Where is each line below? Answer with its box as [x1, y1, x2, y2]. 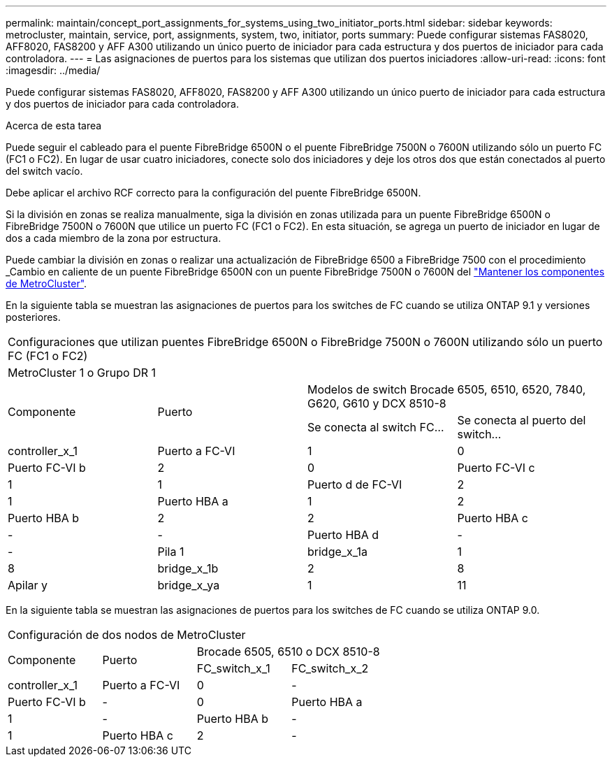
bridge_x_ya [157, 578, 220, 592]
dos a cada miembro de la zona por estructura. [6, 232, 221, 244]
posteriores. [6, 311, 61, 323]
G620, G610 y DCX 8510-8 [307, 396, 446, 410]
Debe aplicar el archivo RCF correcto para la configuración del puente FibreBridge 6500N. [6, 187, 421, 199]
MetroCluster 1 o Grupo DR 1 [8, 366, 156, 380]
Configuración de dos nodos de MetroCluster [8, 628, 246, 642]
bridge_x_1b [157, 561, 219, 575]
